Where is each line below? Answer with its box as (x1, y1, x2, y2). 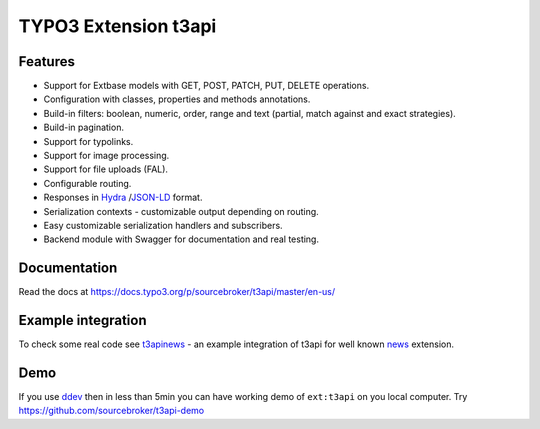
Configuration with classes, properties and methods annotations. (43, 93, 311, 105)
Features (18, 53, 75, 70)
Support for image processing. (43, 150, 170, 162)
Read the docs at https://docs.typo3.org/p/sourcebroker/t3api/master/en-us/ (18, 286, 336, 298)
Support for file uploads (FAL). (43, 163, 169, 175)
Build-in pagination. (43, 121, 125, 134)
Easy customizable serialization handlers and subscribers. (43, 219, 284, 231)
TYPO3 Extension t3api (18, 15, 217, 37)
